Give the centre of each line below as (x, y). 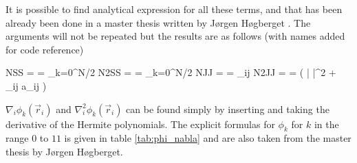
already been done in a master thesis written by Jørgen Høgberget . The (158, 22)
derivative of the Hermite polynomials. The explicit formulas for (140, 124)
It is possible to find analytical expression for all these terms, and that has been (174, 9)
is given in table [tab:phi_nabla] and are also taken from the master (208, 138)
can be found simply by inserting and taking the (228, 109)
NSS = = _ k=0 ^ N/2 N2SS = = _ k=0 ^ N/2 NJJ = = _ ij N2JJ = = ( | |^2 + (171, 72)
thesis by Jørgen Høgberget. (64, 151)
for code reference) (45, 49)
